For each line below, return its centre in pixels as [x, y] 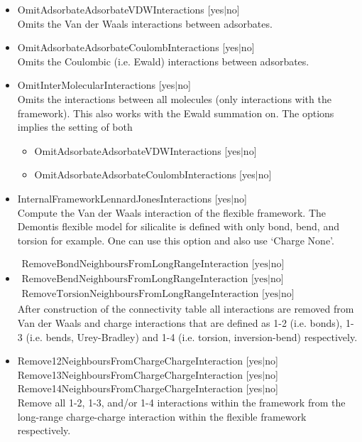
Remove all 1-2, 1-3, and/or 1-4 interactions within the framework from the [181, 402]
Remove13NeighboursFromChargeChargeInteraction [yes [140, 374]
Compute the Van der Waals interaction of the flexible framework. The [172, 212]
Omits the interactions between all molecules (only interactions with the [174, 98]
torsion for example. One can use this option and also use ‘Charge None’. [176, 240]
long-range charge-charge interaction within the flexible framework [162, 416]
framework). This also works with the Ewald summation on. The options [176, 113]
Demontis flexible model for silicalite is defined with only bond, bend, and [178, 226]
